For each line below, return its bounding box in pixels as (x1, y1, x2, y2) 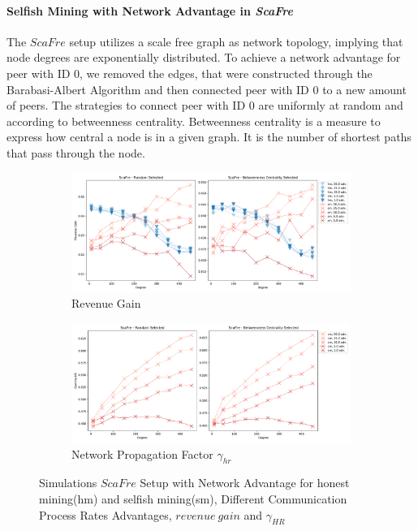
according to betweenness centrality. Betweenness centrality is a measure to (6, 112, 381, 129)
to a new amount (322, 80, 407, 97)
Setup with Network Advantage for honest (140, 474, 350, 491)
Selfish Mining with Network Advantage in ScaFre (6, 2, 293, 19)
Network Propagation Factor (71, 445, 213, 462)
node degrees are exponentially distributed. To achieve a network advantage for (6, 49, 401, 66)
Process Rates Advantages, (39, 506, 172, 523)
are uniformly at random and (258, 97, 403, 114)
